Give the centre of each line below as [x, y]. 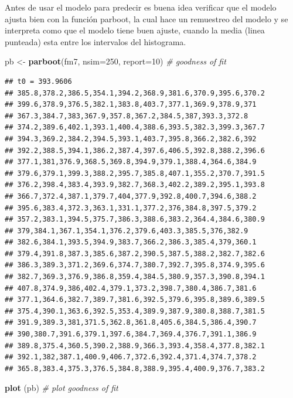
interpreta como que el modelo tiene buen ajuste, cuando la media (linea [135, 30]
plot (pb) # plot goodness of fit [62, 388]
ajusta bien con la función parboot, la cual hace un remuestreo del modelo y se [146, 18]
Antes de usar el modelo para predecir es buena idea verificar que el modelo [141, 7]
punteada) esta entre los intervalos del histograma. [96, 41]
